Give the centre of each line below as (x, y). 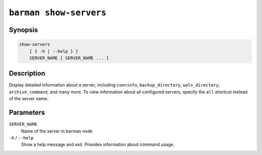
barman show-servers (58, 13)
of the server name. (29, 99)
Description (27, 74)
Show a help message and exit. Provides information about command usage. (98, 145)
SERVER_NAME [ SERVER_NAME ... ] (69, 58)
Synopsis (24, 30)
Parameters (27, 112)
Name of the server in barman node (57, 131)
